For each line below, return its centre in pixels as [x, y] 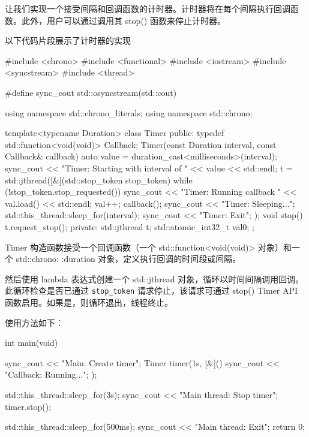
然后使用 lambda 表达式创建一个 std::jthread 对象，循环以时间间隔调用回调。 [154, 278]
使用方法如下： [34, 322]
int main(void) [31, 343]
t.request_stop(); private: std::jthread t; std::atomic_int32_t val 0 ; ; [130, 226]
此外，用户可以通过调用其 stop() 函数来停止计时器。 [123, 20]
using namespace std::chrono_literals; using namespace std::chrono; [129, 112]
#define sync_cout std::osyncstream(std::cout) [91, 92]
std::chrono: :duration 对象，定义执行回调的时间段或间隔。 [128, 259]
